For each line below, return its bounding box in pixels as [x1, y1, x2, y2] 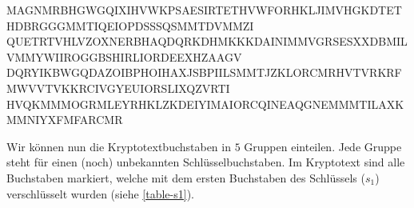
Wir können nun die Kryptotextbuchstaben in [6, 138, 231, 154]
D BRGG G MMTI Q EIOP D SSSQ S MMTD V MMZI [14, 17, 254, 34]
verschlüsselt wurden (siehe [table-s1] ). [6, 185, 194, 202]
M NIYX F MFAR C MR [16, 111, 123, 128]
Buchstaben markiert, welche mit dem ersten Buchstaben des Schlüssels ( [6, 169, 365, 186]
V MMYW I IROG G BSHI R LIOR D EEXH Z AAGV [6, 48, 242, 65]
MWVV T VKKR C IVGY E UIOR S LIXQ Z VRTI [6, 79, 230, 96]
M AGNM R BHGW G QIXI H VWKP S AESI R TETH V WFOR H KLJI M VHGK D [6, 2, 379, 18]
